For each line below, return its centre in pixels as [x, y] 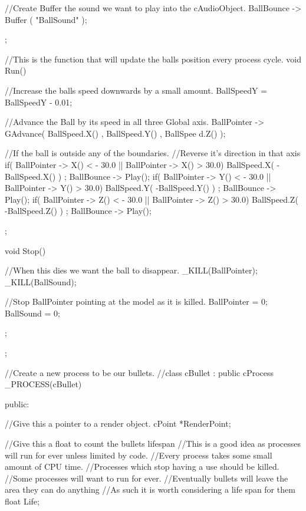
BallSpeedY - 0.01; [39, 102]
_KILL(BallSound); [41, 281]
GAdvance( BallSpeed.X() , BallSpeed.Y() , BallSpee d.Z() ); [115, 133]
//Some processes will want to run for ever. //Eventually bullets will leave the [147, 478]
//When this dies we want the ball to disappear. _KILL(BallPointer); [131, 270]
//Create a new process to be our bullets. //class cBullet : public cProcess [139, 372]
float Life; [22, 501]
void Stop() [25, 250]
